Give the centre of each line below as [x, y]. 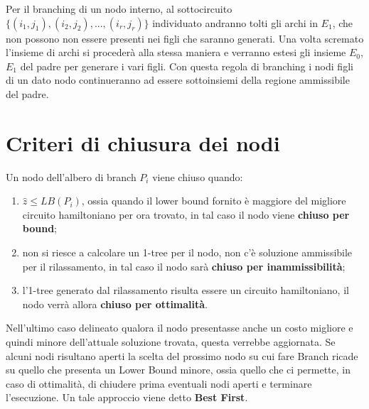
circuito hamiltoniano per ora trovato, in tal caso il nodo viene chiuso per [186, 214]
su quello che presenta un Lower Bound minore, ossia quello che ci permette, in [178, 370]
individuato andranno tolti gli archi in [235, 22]
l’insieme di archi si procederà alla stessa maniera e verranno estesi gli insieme [176, 52]
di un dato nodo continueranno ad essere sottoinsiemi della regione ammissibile [178, 80]
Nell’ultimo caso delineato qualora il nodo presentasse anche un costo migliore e [180, 328]
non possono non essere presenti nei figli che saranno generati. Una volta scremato [185, 38]
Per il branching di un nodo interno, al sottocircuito [119, 9]
